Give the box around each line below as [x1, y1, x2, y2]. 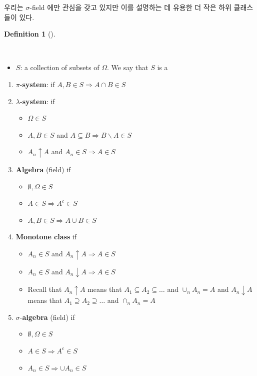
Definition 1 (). [4, 29, 55, 39]
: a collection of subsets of [20, 62, 99, 73]
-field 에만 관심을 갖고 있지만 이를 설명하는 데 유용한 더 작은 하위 [29, 2, 231, 12]
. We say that [106, 62, 148, 73]
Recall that [27, 284, 62, 294]
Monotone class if [15, 231, 77, 242]
